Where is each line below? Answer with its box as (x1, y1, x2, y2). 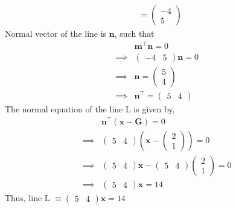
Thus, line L (5, 191, 50, 204)
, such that (114, 27, 155, 40)
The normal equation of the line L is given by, (5, 102, 175, 115)
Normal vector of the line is (5, 27, 107, 40)
